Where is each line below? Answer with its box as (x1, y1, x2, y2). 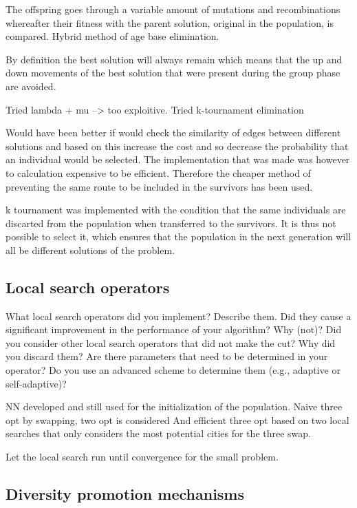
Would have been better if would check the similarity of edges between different (6, 125, 341, 140)
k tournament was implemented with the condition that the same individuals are (6, 202, 346, 217)
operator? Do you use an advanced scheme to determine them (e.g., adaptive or (6, 363, 340, 377)
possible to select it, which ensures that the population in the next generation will (6, 229, 351, 244)
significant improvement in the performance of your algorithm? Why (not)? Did (6, 322, 342, 337)
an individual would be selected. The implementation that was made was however (6, 152, 350, 167)
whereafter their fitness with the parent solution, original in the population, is (6, 15, 334, 30)
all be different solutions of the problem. (6, 242, 175, 257)
